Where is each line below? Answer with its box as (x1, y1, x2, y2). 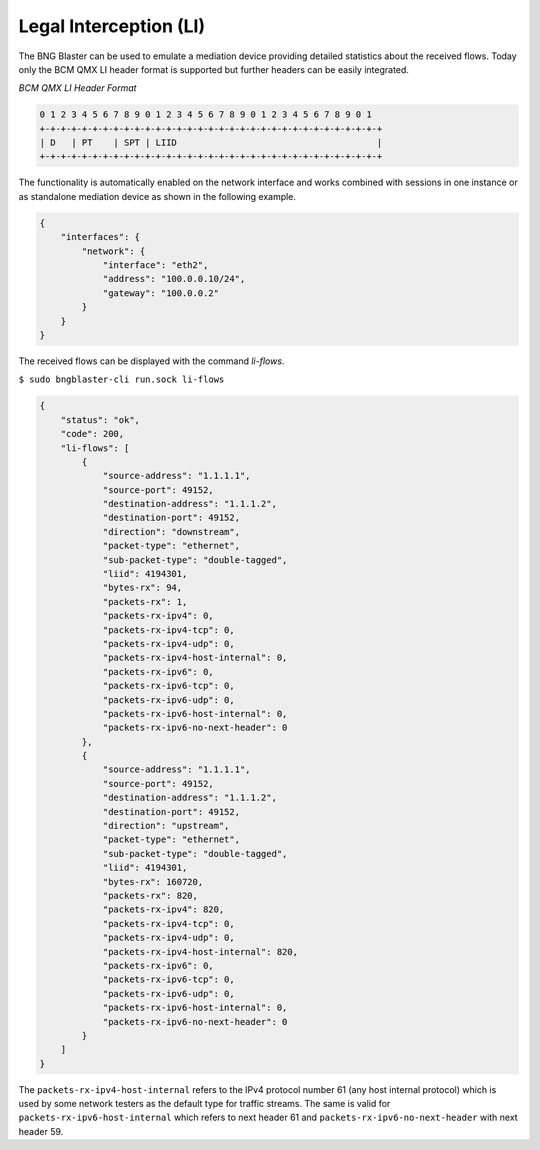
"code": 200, (60, 428, 125, 440)
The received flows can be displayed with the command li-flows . (18, 355, 285, 367)
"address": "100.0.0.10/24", (102, 273, 246, 285)
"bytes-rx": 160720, (102, 876, 204, 887)
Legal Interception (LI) (18, 15, 206, 37)
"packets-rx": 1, (102, 596, 188, 607)
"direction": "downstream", (102, 526, 240, 537)
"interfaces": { (60, 231, 140, 243)
